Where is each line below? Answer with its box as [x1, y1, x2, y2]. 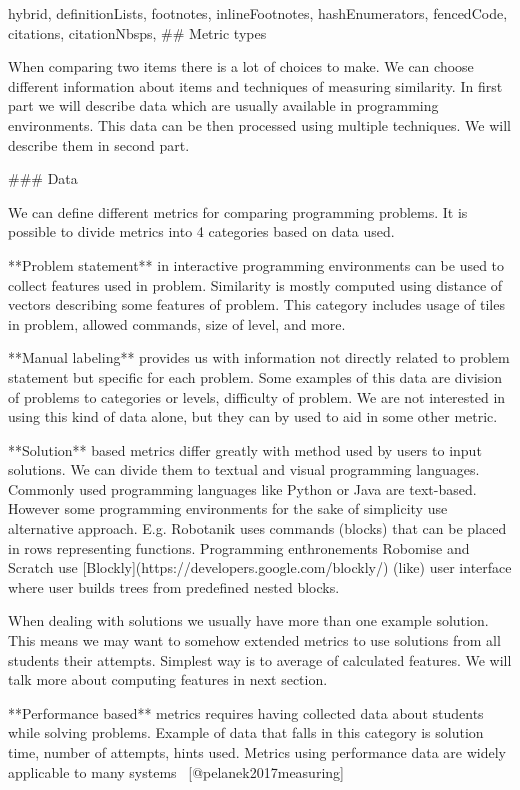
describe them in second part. [8, 134, 190, 155]
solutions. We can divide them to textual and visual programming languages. [8, 459, 480, 480]
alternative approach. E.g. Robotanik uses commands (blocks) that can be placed [8, 518, 507, 539]
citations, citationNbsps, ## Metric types [8, 22, 267, 43]
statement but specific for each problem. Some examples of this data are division [8, 366, 502, 387]
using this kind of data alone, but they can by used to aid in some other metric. [8, 406, 498, 427]
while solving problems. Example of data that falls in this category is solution [8, 722, 484, 743]
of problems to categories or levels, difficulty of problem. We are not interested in [8, 386, 506, 407]
